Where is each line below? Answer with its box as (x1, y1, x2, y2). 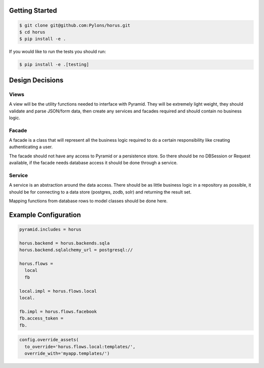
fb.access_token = (19, 316, 64, 321)
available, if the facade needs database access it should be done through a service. (9, 160, 178, 166)
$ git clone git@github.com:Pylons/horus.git (19, 22, 131, 28)
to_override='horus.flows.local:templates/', (24, 344, 135, 349)
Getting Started (9, 6, 57, 15)
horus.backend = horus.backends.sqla (19, 240, 110, 246)
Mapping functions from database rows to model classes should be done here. (9, 198, 168, 204)
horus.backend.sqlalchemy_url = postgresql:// (19, 247, 133, 253)
